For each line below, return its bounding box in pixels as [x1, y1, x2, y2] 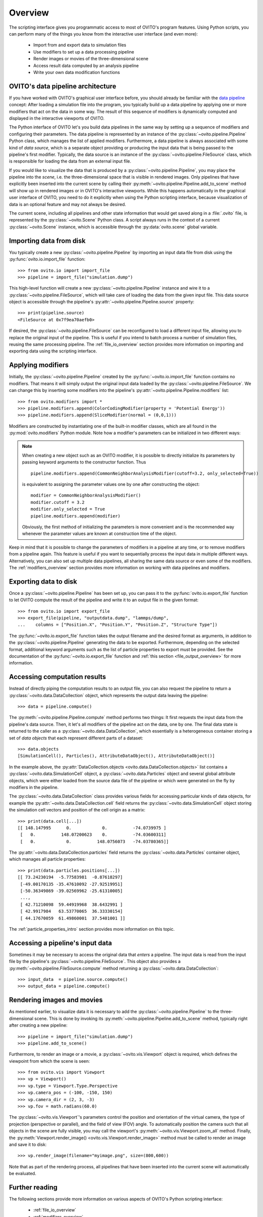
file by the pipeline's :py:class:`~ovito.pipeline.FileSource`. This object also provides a [9, 959, 181, 964]
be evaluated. [9, 1171, 36, 1177]
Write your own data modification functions [33, 69, 120, 75]
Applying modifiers [9, 361, 69, 369]
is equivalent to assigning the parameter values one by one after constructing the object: [22, 481, 200, 487]
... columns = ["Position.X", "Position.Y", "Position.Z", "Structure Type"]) [18, 622, 218, 627]
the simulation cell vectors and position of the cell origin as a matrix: [9, 807, 146, 813]
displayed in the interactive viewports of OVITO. [9, 115, 105, 121]
